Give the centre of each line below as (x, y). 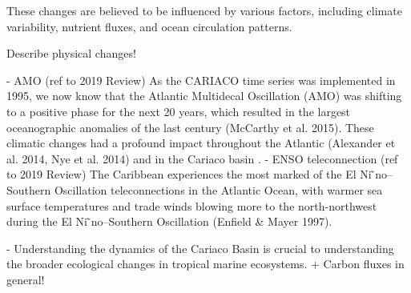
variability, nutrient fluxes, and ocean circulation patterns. (149, 26)
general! (26, 279)
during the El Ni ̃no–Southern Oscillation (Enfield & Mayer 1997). (169, 221)
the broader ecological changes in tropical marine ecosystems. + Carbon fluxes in (205, 264)
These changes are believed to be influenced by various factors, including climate (204, 10)
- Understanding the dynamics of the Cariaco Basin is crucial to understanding (200, 248)
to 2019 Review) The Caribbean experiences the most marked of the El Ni (189, 174)
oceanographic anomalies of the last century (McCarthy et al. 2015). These (190, 127)
